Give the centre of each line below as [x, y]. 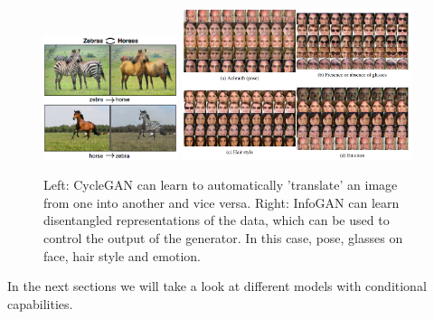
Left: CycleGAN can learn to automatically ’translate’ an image [221, 185]
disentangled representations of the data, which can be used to [217, 220]
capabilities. [40, 303]
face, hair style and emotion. [122, 255]
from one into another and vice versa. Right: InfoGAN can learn [222, 202]
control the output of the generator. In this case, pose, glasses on [223, 237]
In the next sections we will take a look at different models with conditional [217, 286]
